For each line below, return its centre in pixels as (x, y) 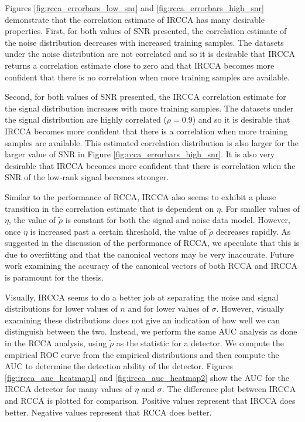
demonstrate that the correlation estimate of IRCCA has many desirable (135, 19)
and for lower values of (168, 308)
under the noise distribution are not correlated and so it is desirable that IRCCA (150, 54)
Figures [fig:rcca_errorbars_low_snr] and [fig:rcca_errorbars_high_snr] (134, 8)
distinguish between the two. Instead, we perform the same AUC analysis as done (151, 331)
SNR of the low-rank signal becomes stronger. (87, 177)
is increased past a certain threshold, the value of (118, 231)
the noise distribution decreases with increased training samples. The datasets (144, 42)
